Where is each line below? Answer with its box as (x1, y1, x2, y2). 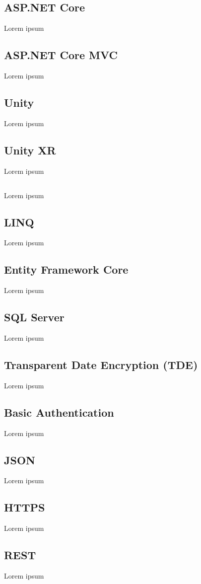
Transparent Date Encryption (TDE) (4, 357, 198, 372)
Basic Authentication (4, 404, 114, 420)
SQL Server (4, 309, 65, 325)
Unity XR (4, 142, 56, 157)
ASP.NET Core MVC (4, 47, 118, 63)
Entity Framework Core (4, 262, 129, 277)
